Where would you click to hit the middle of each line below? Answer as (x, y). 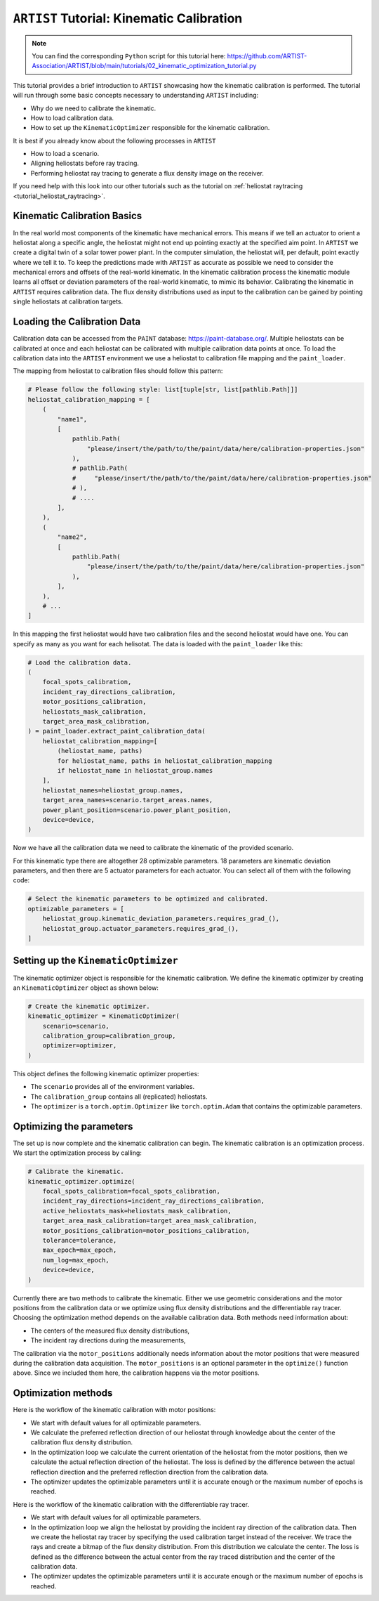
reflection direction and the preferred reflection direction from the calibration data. (149, 1472)
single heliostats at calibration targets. (68, 301)
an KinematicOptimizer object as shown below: (86, 988)
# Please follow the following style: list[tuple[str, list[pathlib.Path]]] (163, 390)
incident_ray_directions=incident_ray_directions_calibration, (154, 1201)
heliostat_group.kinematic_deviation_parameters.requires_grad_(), (161, 919)
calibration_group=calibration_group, (109, 1036)
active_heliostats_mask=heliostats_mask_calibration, (137, 1211)
